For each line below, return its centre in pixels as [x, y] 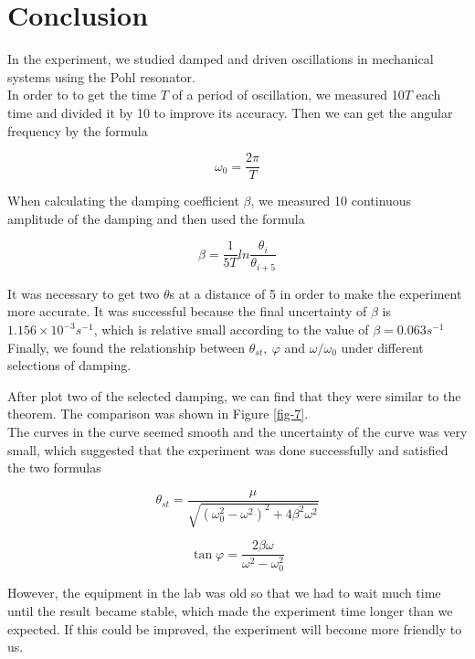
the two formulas [54, 468]
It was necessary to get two [84, 293]
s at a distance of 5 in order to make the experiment [316, 293]
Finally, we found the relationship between [127, 347]
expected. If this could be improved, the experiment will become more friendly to [235, 628]
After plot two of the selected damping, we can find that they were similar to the [234, 395]
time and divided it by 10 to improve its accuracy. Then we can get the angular [230, 112]
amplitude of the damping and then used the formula [156, 218]
